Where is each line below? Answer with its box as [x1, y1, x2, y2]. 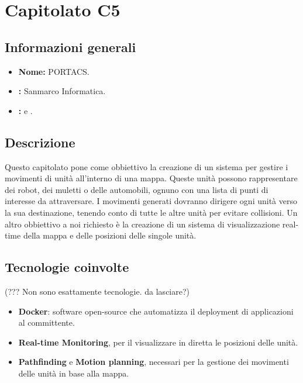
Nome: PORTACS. [18, 65, 89, 77]
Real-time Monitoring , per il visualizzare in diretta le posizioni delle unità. [18, 336, 298, 348]
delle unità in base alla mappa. [18, 367, 129, 379]
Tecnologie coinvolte [5, 258, 129, 276]
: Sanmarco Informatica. [18, 85, 106, 97]
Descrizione [5, 133, 75, 151]
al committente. [18, 316, 75, 329]
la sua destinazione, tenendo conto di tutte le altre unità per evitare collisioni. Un [5, 206, 298, 218]
